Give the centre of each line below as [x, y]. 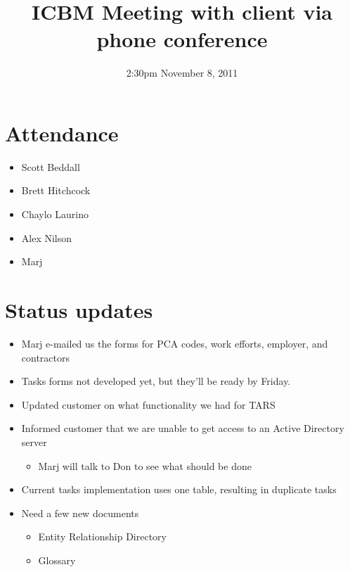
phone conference [182, 39]
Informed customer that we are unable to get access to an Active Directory [183, 428]
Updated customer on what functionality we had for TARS [148, 404]
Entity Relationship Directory [102, 536]
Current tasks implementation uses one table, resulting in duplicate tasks [179, 489]
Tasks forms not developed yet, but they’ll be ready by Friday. [156, 381]
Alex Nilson [47, 237]
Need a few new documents [80, 513]
